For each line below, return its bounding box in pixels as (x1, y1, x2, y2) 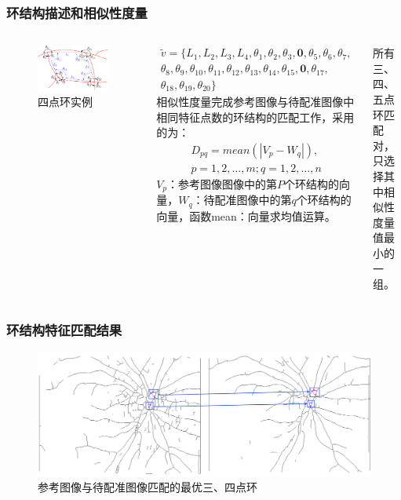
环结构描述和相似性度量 (6, 2, 148, 22)
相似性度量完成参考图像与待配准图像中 (156, 93, 355, 109)
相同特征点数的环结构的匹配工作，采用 (156, 108, 355, 125)
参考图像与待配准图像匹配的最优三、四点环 (38, 479, 257, 495)
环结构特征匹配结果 (6, 319, 122, 339)
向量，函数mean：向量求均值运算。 (156, 207, 336, 224)
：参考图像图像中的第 (167, 175, 278, 192)
